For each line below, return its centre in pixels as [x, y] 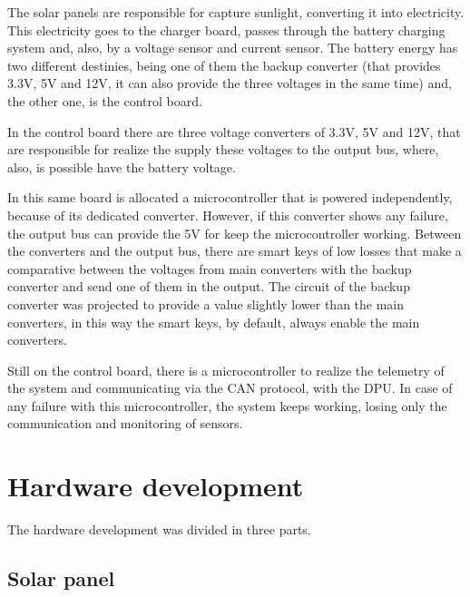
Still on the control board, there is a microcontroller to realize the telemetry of [226, 370]
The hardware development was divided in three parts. [159, 529]
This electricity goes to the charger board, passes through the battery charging [226, 29]
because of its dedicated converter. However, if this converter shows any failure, [228, 215]
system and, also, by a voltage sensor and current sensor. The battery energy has [233, 48]
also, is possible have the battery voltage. [122, 166]
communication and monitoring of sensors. [125, 423]
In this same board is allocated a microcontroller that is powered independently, [230, 197]
